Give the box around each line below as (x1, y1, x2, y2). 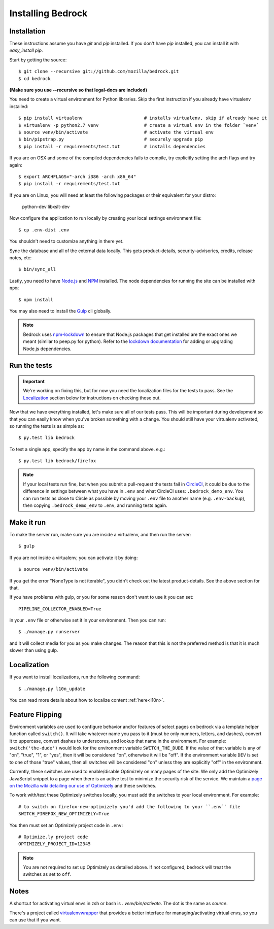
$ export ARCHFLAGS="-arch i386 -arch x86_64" (18, 174, 136, 180)
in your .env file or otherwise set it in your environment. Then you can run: (9, 617, 166, 624)
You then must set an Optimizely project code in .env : (9, 822, 123, 828)
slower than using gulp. (9, 647, 58, 653)
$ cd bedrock (18, 76, 51, 81)
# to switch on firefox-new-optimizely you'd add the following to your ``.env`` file (18, 804, 241, 809)
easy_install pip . (9, 47, 43, 53)
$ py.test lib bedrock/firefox (18, 458, 96, 464)
